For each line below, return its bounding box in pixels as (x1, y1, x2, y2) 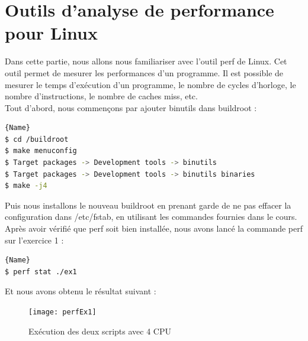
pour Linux (5, 21, 98, 45)
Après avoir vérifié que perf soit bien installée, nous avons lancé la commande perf (5, 222, 303, 235)
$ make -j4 (5, 181, 47, 190)
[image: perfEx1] (28, 308, 97, 316)
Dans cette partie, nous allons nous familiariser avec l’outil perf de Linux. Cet (5, 55, 287, 67)
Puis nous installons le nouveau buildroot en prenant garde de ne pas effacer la (5, 199, 291, 211)
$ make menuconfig (5, 147, 77, 155)
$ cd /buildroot (5, 135, 69, 144)
